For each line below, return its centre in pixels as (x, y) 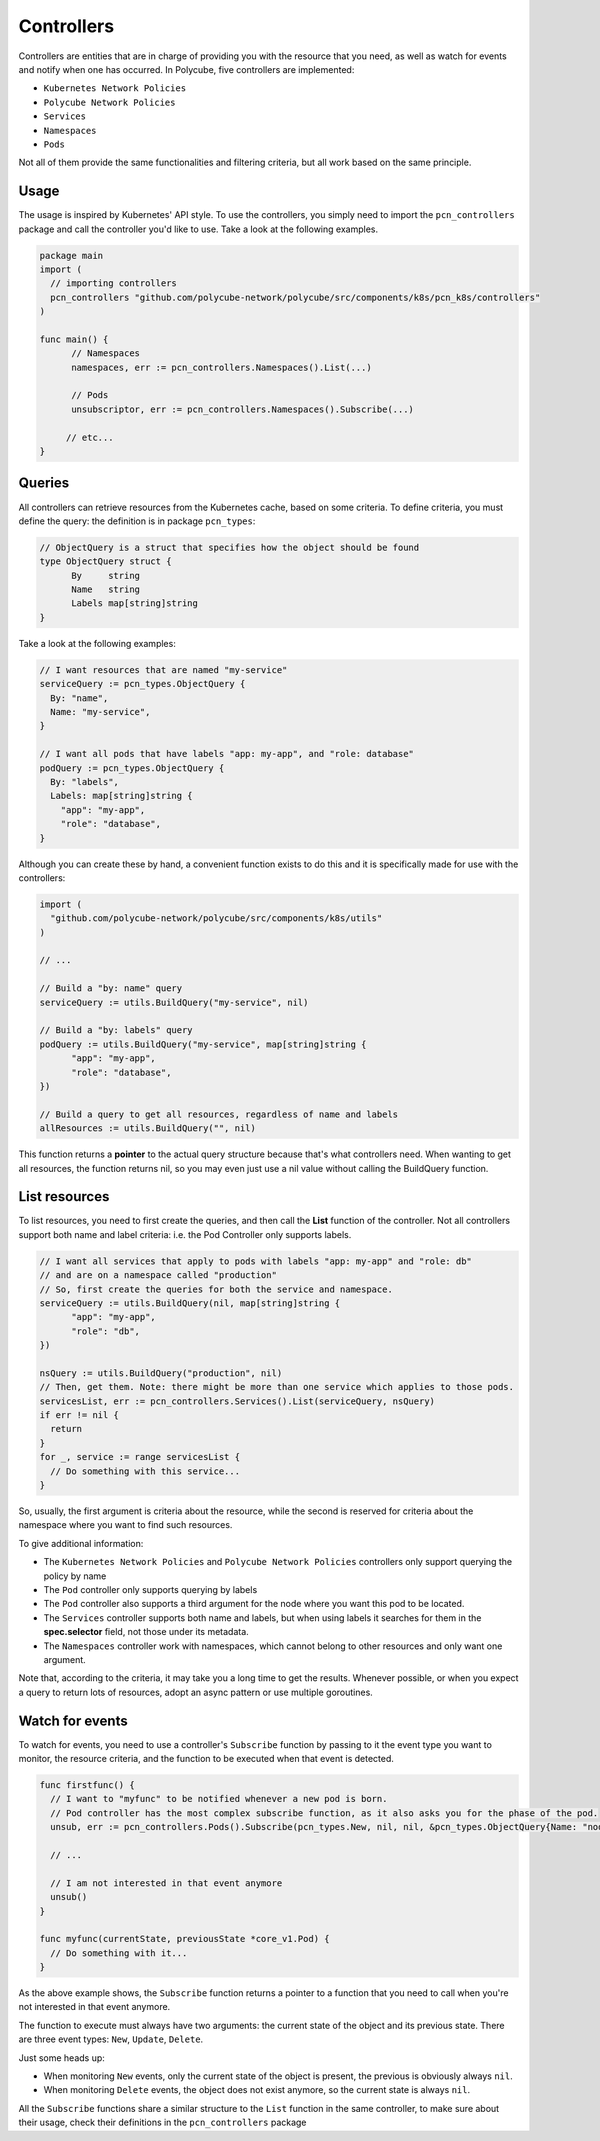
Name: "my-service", (100, 711)
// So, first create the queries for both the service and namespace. (216, 1289)
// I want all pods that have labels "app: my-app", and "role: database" (227, 754)
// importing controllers (113, 283)
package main (71, 255)
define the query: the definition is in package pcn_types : (137, 521)
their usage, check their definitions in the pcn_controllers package (162, 2122)
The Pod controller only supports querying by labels (150, 1589)
